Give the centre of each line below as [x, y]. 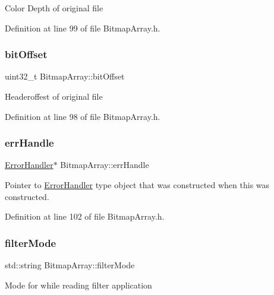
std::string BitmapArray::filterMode [70, 265]
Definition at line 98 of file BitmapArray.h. [83, 116]
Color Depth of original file [54, 8]
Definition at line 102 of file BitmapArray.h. [85, 216]
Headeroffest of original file [54, 96]
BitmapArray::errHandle [105, 165]
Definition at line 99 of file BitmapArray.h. [83, 28]
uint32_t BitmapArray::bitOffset [65, 76]
